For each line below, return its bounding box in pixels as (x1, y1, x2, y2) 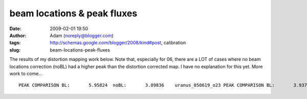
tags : (9, 40, 21, 46)
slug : (9, 46, 20, 53)
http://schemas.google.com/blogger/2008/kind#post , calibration (50, 40, 186, 46)
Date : (9, 26, 21, 32)
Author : (9, 32, 27, 38)
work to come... (9, 70, 43, 77)
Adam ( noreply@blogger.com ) (50, 32, 114, 38)
